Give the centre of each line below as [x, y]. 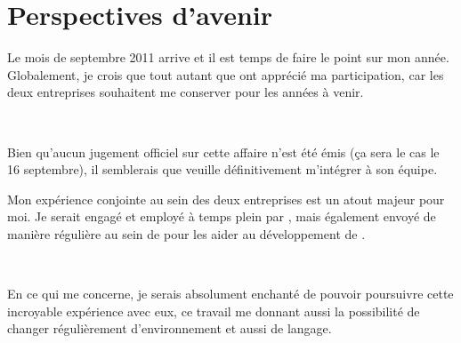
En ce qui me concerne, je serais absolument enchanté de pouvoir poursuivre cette [230, 294]
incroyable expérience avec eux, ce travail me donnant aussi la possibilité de [214, 311]
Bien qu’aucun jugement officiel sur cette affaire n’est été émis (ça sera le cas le [223, 152]
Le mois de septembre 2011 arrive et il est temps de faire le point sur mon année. [228, 57]
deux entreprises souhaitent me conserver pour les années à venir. [186, 92]
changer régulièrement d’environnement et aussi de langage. [170, 328]
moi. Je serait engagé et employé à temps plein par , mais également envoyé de [222, 216]
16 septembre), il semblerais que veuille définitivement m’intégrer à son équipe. [222, 169]
